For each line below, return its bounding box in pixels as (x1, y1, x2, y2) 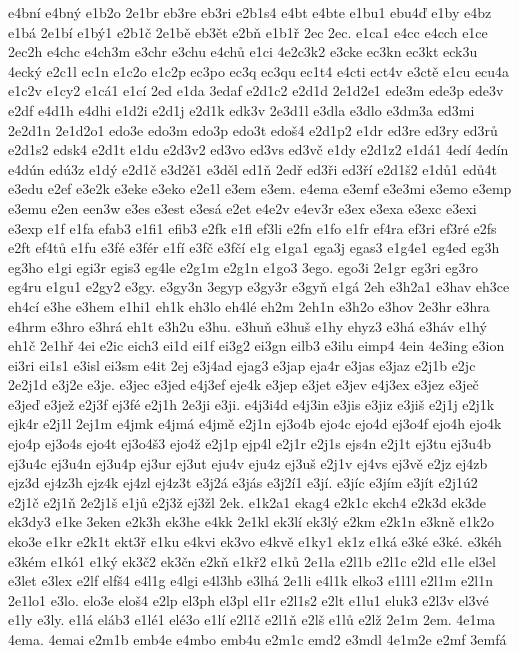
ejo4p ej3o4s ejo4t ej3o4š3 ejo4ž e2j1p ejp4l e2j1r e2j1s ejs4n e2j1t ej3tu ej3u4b (8, 433, 491, 454)
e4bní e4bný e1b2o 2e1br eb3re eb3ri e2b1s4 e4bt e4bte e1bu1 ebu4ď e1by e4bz (8, 2, 492, 22)
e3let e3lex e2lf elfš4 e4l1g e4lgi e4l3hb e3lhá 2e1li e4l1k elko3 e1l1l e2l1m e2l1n (8, 570, 493, 591)
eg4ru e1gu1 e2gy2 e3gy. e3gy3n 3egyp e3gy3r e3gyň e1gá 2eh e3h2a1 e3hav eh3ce (8, 276, 510, 297)
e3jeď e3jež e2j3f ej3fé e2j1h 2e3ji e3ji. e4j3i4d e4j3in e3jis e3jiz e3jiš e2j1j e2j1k (8, 393, 495, 414)
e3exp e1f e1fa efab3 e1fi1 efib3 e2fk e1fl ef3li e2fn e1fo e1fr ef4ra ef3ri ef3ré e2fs (8, 217, 497, 238)
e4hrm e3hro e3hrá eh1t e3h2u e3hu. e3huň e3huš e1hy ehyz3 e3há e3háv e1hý (8, 315, 487, 336)
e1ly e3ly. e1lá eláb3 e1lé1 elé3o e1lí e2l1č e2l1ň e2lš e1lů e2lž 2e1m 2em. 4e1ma (8, 609, 496, 630)
